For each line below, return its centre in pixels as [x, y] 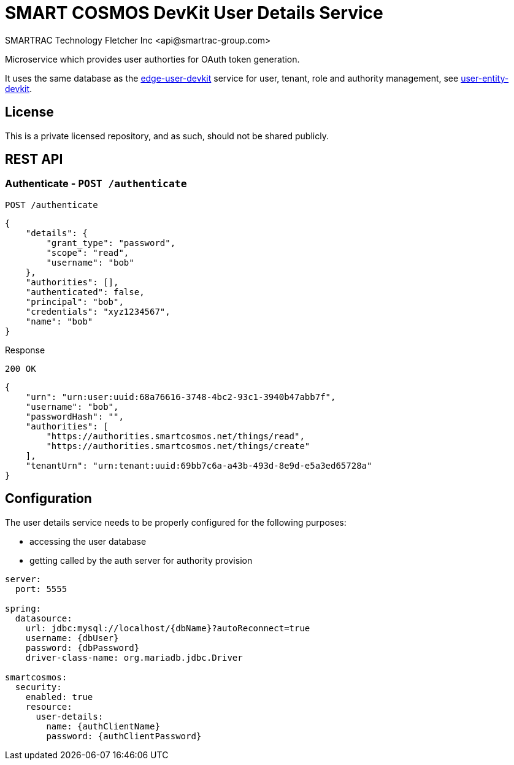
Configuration [48, 499]
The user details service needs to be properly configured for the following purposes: [176, 522]
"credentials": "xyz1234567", [98, 311]
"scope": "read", [88, 252]
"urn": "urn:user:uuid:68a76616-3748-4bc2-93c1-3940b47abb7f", [181, 397]
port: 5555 [41, 589]
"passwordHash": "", [75, 416]
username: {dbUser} [72, 638]
